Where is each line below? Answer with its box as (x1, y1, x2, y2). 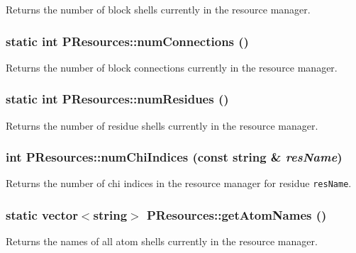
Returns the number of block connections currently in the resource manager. (6, 60, 338, 74)
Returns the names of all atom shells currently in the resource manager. (6, 234, 318, 249)
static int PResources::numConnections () (6, 32, 249, 50)
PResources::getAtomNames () (146, 206, 327, 224)
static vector (6, 206, 78, 224)
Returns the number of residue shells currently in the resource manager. (6, 118, 318, 133)
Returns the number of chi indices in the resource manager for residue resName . (6, 176, 352, 191)
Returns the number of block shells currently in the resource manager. (6, 2, 311, 16)
